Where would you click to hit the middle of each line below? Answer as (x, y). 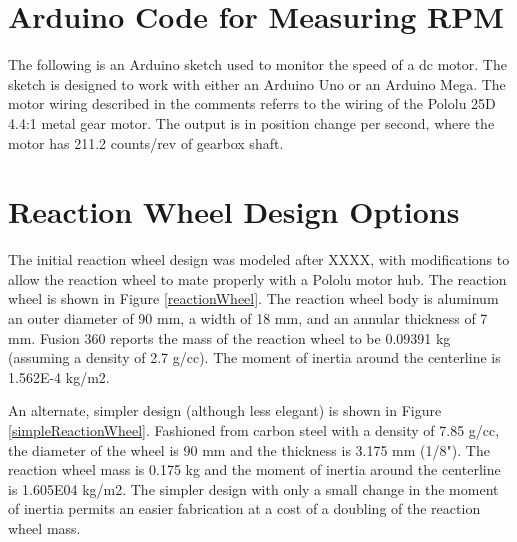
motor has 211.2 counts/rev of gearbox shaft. (146, 142)
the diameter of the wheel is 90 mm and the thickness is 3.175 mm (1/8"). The (249, 449)
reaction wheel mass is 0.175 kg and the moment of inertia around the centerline (254, 469)
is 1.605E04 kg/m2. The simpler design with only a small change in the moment (253, 488)
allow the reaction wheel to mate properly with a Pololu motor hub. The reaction (257, 278)
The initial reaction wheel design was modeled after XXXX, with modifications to (259, 259)
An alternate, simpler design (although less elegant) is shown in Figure (225, 410)
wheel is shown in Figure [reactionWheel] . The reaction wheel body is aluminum (253, 298)
